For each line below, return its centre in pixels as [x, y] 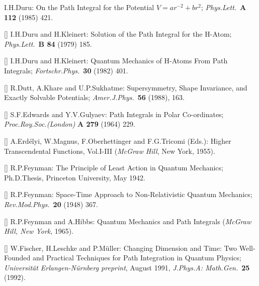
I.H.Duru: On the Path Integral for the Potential [79, 7]
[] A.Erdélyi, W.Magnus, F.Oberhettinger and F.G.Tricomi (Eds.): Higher [118, 140]
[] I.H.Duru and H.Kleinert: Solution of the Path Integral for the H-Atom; [118, 34]
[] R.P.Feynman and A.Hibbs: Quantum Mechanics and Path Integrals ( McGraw [128, 221]
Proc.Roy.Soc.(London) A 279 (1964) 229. [70, 124]
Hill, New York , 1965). [39, 231]
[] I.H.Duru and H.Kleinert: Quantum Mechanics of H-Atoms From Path [116, 61]
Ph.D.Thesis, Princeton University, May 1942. [75, 177]
